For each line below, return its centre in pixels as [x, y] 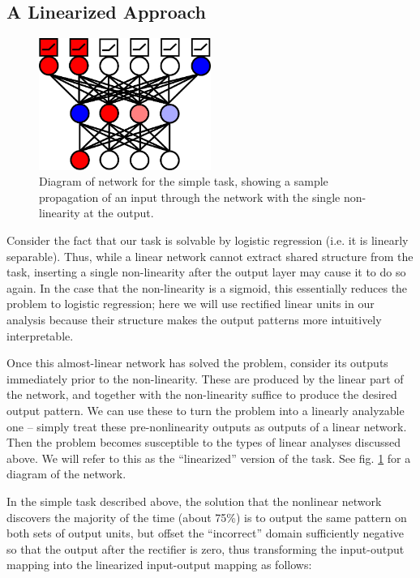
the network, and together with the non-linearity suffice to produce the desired [202, 394]
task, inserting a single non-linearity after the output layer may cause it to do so [206, 272]
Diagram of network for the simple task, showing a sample [184, 181]
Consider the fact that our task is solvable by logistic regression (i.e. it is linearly [208, 240]
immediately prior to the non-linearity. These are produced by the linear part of [205, 378]
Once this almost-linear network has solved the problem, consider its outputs [197, 363]
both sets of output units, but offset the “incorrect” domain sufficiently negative [206, 533]
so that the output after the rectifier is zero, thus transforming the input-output [206, 548]
